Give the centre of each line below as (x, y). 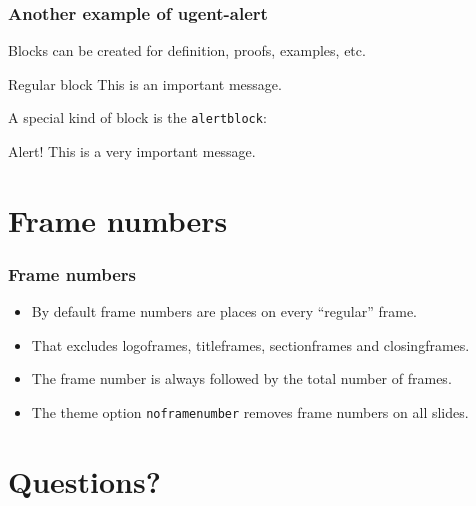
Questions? (84, 480)
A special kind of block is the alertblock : (137, 117)
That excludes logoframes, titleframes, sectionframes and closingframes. (250, 344)
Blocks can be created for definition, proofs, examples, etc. (187, 50)
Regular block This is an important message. (145, 83)
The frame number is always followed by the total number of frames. (241, 378)
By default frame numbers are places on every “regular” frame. (224, 311)
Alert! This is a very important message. (132, 151)
